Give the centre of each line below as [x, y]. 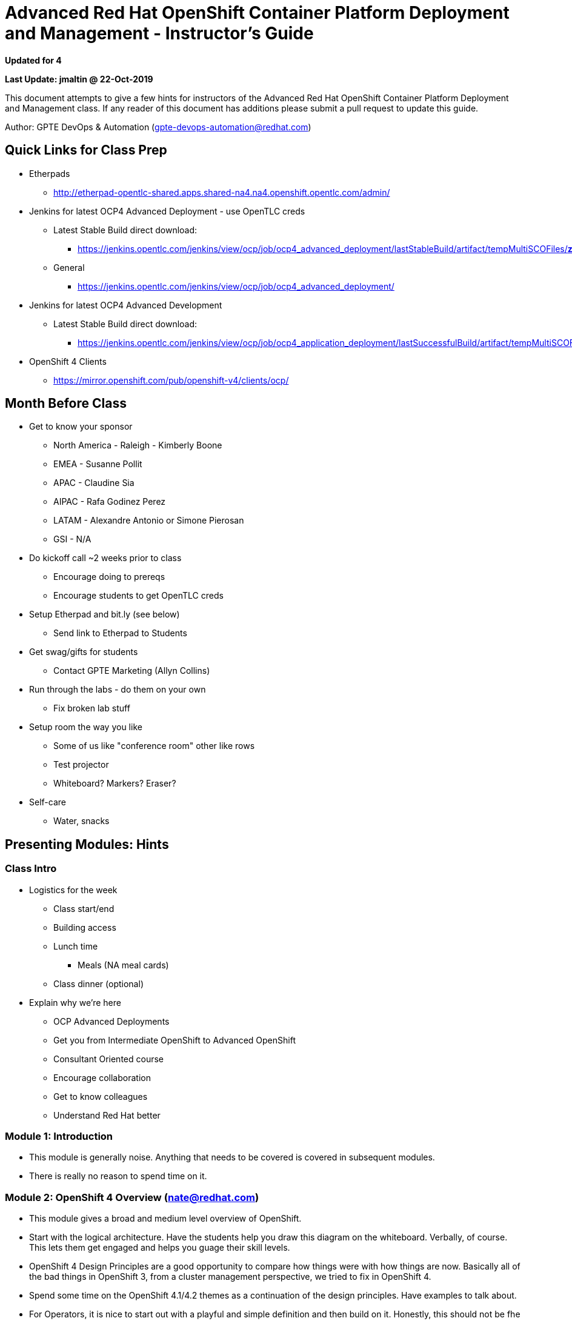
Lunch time [76, 946]
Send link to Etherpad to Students [120, 633]
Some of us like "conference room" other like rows [154, 746]
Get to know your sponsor [81, 427]
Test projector [81, 765]
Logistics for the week [73, 890]
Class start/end [84, 908]
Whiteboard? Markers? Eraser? [115, 784]
